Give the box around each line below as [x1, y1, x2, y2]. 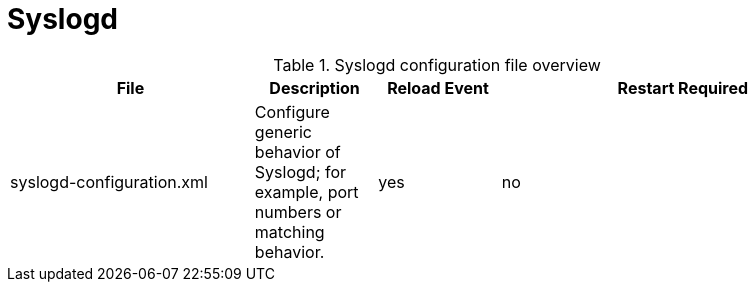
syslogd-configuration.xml [10, 171, 208, 192]
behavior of [254, 141, 341, 162]
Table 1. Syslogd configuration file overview [273, 54, 601, 75]
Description [269, 77, 360, 98]
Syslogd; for [254, 161, 347, 182]
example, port [254, 181, 359, 202]
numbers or [254, 201, 342, 222]
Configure [254, 101, 330, 122]
